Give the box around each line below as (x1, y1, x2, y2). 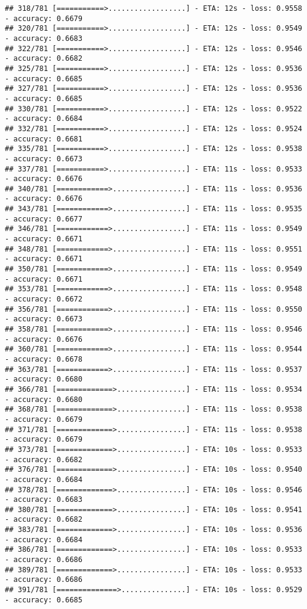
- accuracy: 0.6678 (5, 354, 82, 363)
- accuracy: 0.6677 (5, 214, 82, 223)
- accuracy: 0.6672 (5, 295, 82, 304)
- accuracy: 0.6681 (5, 134, 82, 143)
